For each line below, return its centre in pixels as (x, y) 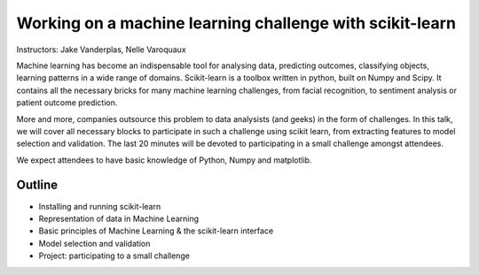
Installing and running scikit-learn (100, 206)
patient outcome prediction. (67, 103)
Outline (37, 185)
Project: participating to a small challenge (114, 256)
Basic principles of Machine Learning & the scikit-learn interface (156, 231)
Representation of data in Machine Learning (119, 218)
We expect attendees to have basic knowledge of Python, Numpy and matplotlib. (164, 160)
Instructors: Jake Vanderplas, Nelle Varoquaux (101, 50)
